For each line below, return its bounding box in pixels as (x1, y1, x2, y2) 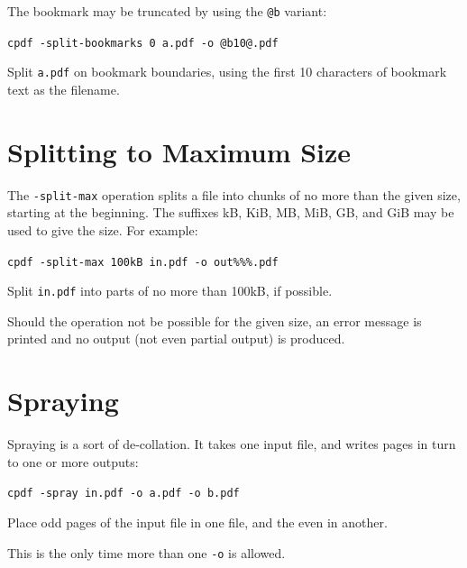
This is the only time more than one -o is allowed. (7, 543, 286, 562)
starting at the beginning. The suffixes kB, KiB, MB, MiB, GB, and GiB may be (7, 203, 454, 222)
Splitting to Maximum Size (7, 133, 352, 169)
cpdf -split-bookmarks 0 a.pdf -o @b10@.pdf (7, 36, 279, 50)
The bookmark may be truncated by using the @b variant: (7, 2, 327, 20)
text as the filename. (7, 79, 120, 98)
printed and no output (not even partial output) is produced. (7, 329, 345, 348)
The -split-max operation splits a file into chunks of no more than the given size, (7, 185, 461, 204)
